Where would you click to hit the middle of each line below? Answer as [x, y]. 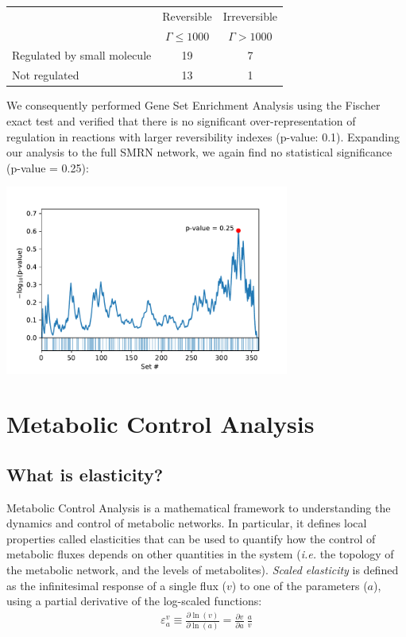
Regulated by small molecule [82, 55]
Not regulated [46, 75]
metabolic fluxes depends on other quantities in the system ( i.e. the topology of [200, 554]
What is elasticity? [85, 474]
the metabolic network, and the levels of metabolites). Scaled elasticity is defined [203, 570]
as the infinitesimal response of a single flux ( [116, 585]
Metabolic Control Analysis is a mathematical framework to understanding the [199, 507]
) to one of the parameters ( [300, 585]
